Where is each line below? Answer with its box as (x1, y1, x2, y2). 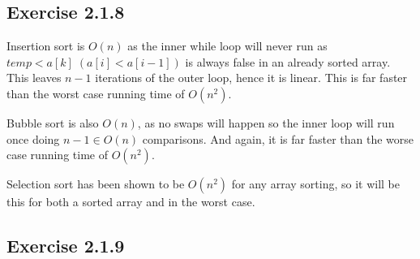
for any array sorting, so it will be (231, 175, 400, 192)
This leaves (6, 69, 62, 86)
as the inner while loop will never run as (127, 37, 328, 54)
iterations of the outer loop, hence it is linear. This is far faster (95, 69, 408, 86)
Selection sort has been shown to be (6, 175, 185, 192)
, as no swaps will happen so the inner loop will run (137, 114, 395, 131)
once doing (6, 130, 60, 147)
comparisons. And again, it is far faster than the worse (142, 130, 414, 147)
